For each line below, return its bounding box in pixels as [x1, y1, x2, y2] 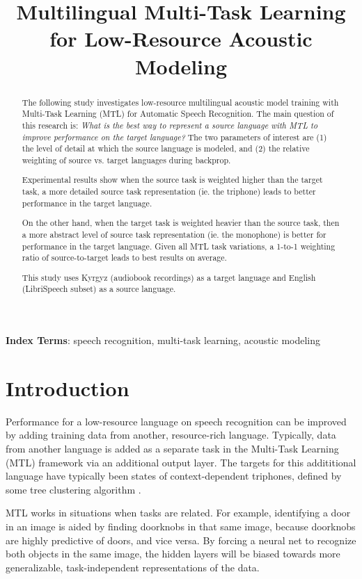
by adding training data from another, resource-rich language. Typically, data [6, 427, 336, 442]
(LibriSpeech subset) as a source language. [22, 283, 176, 295]
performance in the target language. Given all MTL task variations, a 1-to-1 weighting [22, 240, 336, 252]
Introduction [6, 373, 129, 402]
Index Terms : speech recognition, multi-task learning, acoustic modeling [6, 333, 321, 348]
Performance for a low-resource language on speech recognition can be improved [6, 414, 347, 428]
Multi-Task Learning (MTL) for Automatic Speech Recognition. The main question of [22, 108, 334, 120]
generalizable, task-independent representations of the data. [6, 560, 260, 574]
